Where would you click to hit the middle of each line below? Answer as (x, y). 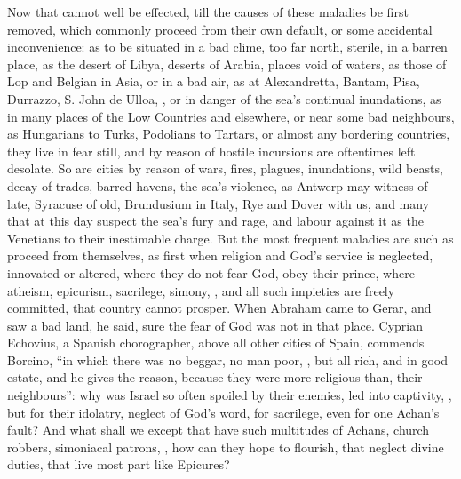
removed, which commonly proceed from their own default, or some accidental (220, 29)
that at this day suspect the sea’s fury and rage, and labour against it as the (215, 221)
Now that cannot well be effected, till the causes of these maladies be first (208, 12)
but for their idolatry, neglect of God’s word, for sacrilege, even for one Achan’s (223, 412)
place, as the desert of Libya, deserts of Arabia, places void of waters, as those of (227, 64)
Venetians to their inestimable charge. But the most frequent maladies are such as (230, 238)
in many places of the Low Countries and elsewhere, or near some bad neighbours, (231, 116)
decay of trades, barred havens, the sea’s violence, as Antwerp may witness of (218, 185)
